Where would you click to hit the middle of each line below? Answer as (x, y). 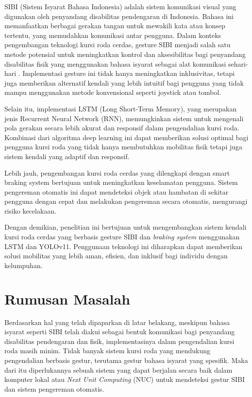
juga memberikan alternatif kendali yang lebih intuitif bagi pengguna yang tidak (124, 82)
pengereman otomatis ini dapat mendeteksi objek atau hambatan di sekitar (117, 191)
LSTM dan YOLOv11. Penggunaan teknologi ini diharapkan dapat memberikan (124, 246)
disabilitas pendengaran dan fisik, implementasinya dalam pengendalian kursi (119, 341)
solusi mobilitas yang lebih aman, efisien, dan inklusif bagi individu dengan (116, 256)
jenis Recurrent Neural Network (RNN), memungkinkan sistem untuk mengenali (124, 118)
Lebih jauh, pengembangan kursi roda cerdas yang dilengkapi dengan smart (117, 172)
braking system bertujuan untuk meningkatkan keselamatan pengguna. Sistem (121, 182)
